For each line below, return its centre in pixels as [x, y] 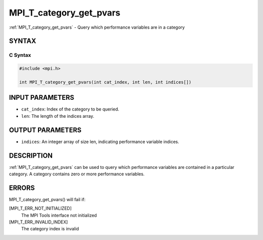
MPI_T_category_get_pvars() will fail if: [47, 199]
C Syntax [20, 55]
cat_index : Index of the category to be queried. [70, 109]
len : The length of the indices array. [58, 116]
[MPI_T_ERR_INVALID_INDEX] [38, 222]
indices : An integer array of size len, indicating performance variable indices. [100, 142]
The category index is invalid [50, 229]
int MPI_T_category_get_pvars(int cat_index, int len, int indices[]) [105, 82]
